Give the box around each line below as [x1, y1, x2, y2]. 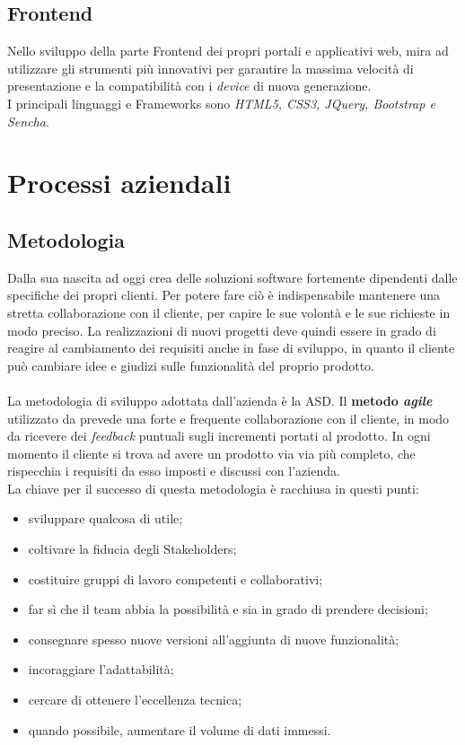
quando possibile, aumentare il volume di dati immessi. [28, 720, 331, 739]
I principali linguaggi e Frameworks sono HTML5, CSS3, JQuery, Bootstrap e [7, 93, 435, 112]
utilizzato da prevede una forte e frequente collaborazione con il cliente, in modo [7, 408, 450, 427]
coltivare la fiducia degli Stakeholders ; [28, 539, 237, 558]
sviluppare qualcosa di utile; [28, 509, 183, 528]
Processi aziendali [7, 164, 232, 201]
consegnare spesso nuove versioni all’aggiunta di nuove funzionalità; [28, 629, 399, 648]
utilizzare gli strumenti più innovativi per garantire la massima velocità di [7, 58, 414, 77]
